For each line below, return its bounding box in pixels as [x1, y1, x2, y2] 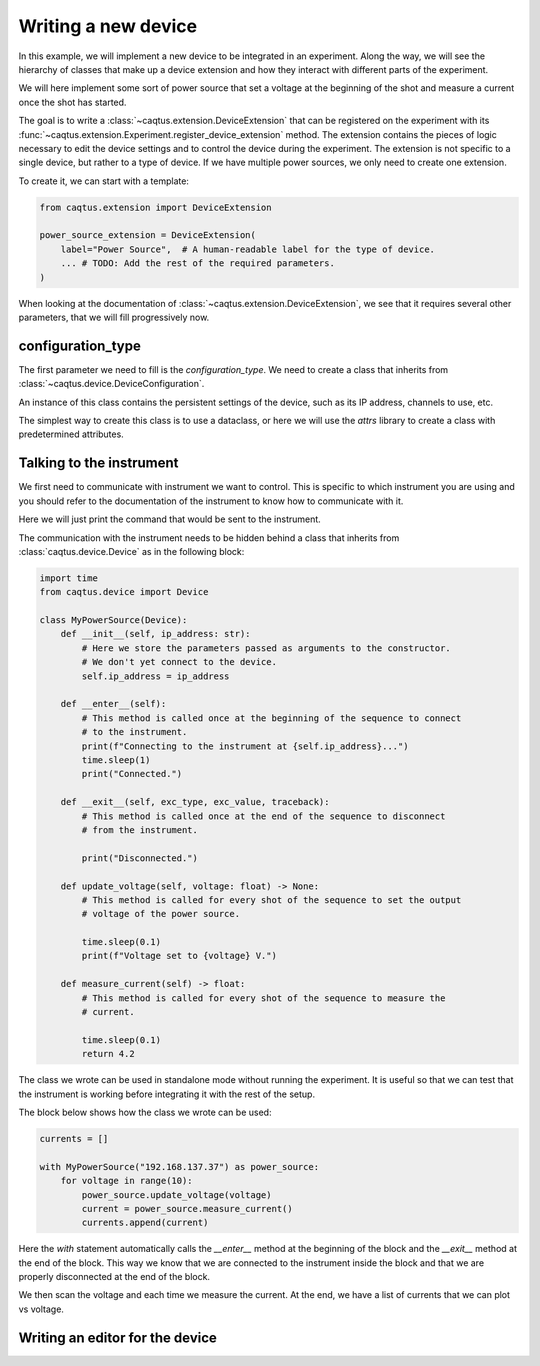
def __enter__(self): [60, 698, 167, 710]
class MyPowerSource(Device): [39, 615, 188, 626]
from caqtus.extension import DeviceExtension [39, 201, 272, 213]
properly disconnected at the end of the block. [18, 1271, 210, 1283]
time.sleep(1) [81, 754, 151, 765]
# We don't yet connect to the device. [81, 656, 277, 668]
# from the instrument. [81, 824, 199, 835]
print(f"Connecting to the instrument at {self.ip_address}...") [81, 740, 409, 752]
